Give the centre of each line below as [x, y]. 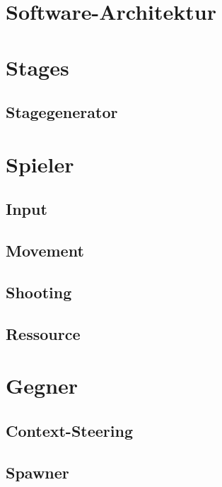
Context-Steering [69, 430]
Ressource [43, 333]
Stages [37, 67]
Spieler [40, 164]
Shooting [39, 292]
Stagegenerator [62, 112]
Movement [45, 251]
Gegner [42, 386]
